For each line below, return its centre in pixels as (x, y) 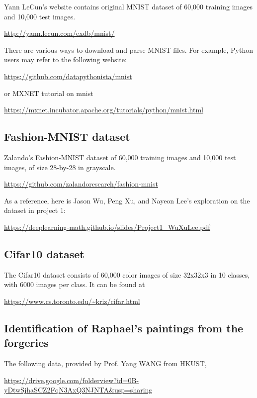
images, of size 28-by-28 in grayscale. (60, 167)
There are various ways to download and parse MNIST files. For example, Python (129, 50)
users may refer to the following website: (65, 59)
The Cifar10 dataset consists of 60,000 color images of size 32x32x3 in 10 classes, (127, 274)
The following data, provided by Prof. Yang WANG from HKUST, (105, 363)
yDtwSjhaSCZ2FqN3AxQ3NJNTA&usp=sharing (78, 390)
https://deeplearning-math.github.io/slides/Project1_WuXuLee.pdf (107, 227)
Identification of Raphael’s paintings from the (124, 328)
